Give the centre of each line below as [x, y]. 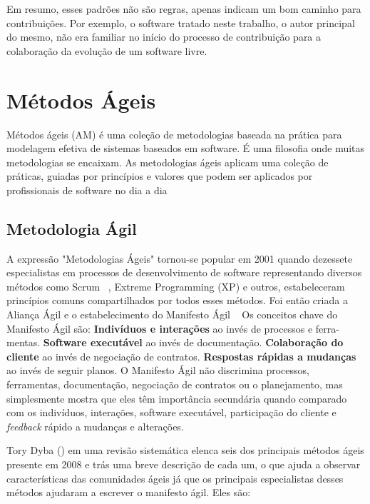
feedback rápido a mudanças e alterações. [95, 426]
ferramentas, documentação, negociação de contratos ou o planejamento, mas [175, 384]
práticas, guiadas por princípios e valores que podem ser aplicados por [160, 176]
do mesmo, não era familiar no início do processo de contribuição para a [164, 37]
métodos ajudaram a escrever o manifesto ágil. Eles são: [129, 492]
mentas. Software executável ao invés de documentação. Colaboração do [175, 342]
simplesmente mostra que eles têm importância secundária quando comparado [177, 398]
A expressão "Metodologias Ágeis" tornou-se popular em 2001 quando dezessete [180, 258]
